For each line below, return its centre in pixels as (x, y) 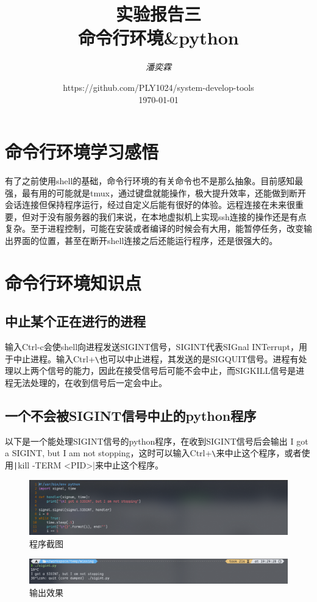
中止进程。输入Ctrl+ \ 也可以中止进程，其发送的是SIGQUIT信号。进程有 (156, 358)
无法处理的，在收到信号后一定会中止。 (90, 383)
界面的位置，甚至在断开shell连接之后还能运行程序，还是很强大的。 (145, 240)
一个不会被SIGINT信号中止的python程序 (131, 415)
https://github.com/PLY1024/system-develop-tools (158, 87)
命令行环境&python (158, 38)
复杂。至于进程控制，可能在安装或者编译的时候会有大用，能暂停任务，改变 (154, 228)
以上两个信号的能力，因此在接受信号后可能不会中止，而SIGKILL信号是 (155, 371)
